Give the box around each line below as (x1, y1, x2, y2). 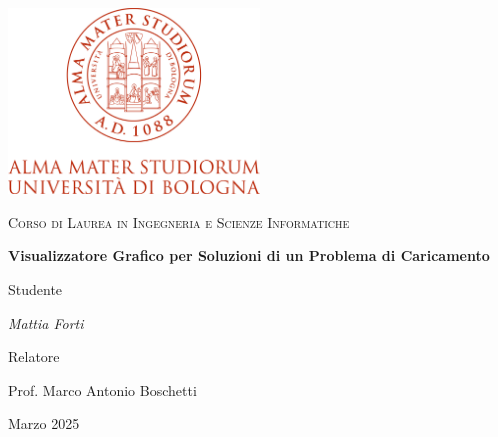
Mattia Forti (8, 312, 84, 333)
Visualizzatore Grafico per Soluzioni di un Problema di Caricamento (8, 245, 490, 266)
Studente (8, 279, 63, 300)
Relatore (8, 346, 60, 367)
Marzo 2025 (8, 413, 80, 434)
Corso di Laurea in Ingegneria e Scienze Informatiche (8, 211, 350, 232)
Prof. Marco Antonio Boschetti (8, 379, 197, 400)
